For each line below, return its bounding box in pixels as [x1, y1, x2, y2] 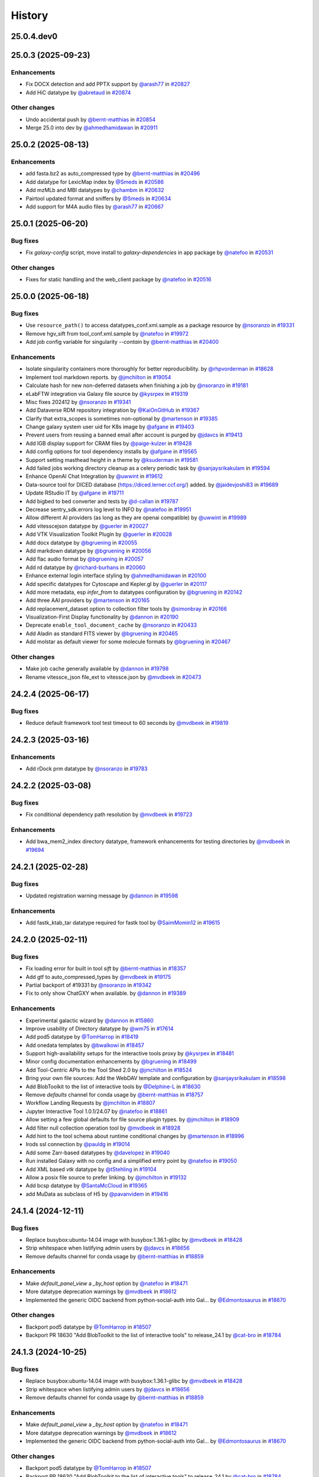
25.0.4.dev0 [11, 31, 58, 41]
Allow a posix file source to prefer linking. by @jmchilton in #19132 [25, 1173, 187, 1181]
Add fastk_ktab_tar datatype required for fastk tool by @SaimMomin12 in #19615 [25, 919, 221, 926]
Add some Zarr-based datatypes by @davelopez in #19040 [25, 1149, 170, 1156]
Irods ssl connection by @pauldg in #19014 [25, 1141, 131, 1148]
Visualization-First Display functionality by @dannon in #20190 [25, 613, 179, 620]
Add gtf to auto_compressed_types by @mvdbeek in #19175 [25, 973, 171, 980]
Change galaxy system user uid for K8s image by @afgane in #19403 [25, 423, 194, 431]
